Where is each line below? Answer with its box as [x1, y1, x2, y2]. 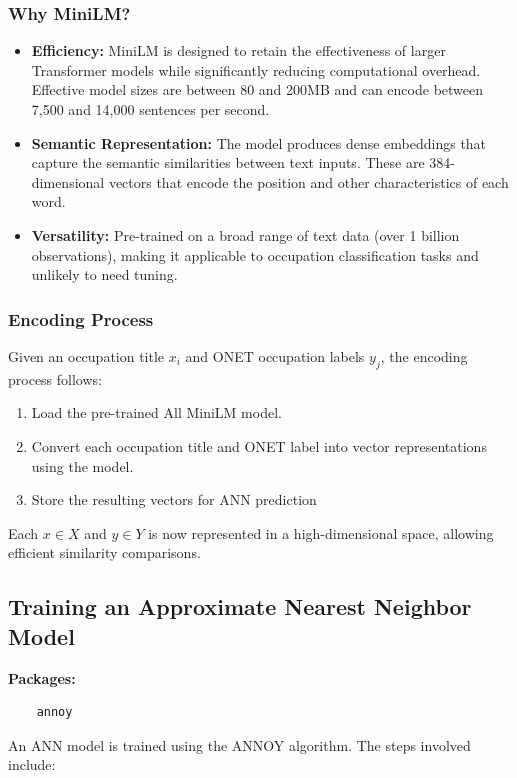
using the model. [31, 455, 134, 476]
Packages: [8, 667, 76, 688]
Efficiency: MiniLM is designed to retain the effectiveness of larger [31, 40, 446, 61]
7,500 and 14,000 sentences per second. [31, 99, 270, 119]
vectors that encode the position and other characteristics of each [108, 171, 509, 192]
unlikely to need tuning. [31, 264, 178, 285]
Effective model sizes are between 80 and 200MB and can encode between [31, 79, 484, 100]
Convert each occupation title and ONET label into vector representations [31, 435, 487, 456]
